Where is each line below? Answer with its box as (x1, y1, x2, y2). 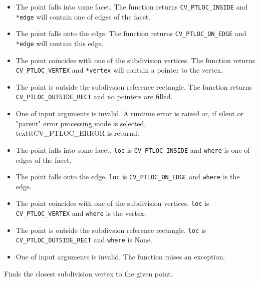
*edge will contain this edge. (16, 38, 104, 48)
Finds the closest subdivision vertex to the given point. (4, 268, 173, 278)
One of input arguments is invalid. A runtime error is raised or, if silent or (16, 108, 243, 119)
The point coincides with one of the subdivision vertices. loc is (16, 198, 209, 208)
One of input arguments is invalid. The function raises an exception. (16, 251, 225, 262)
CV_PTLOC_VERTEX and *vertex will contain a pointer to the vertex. (16, 65, 223, 75)
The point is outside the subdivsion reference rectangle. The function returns (16, 81, 252, 92)
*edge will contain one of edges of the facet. (16, 11, 151, 22)
